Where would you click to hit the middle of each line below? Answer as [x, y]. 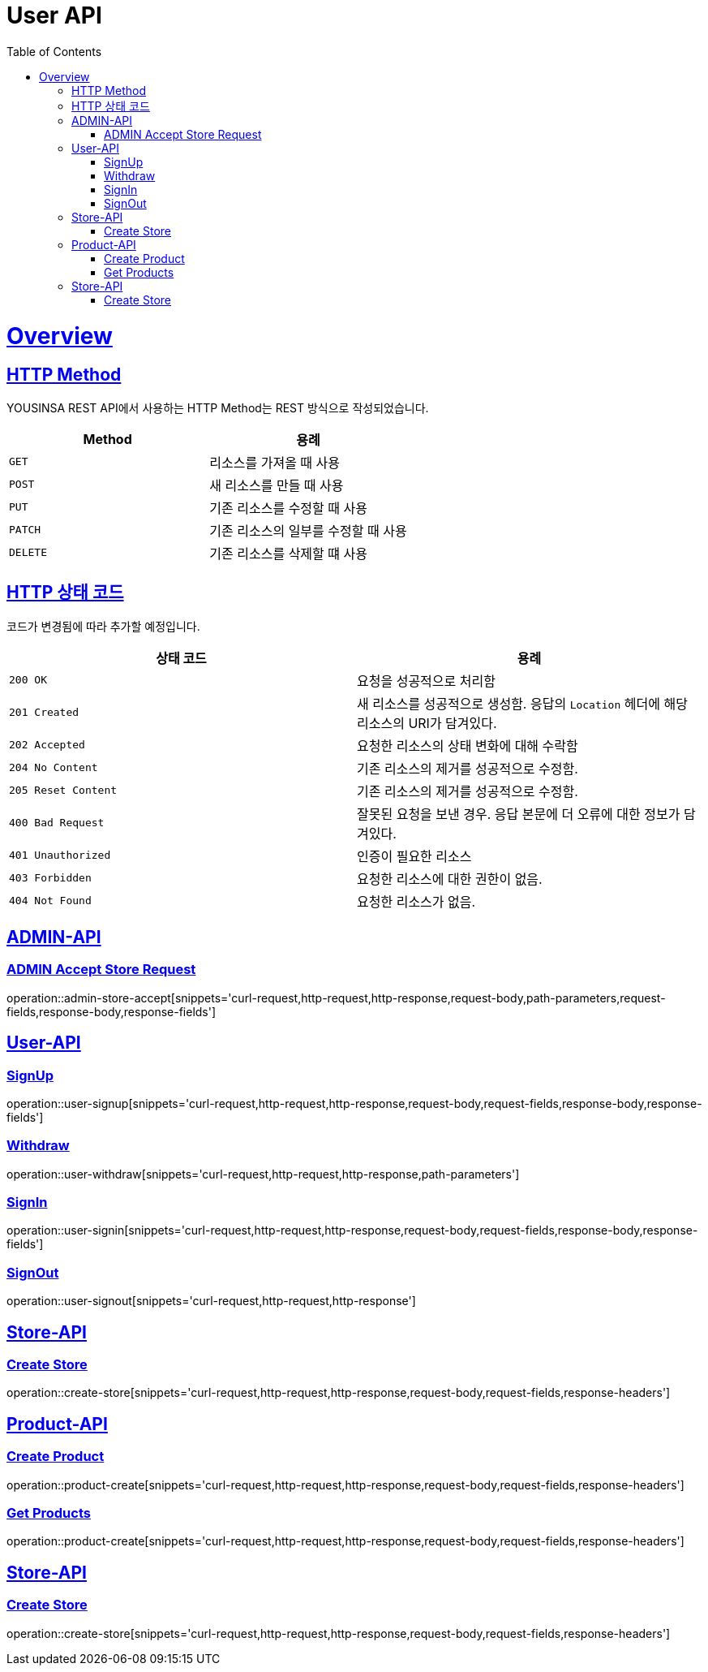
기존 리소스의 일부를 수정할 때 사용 [308, 530]
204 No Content [54, 768]
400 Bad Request [57, 823]
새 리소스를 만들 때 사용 [277, 485]
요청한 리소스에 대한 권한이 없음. [450, 879]
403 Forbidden [50, 878]
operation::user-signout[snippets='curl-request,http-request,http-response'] [211, 1301]
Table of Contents [54, 51]
